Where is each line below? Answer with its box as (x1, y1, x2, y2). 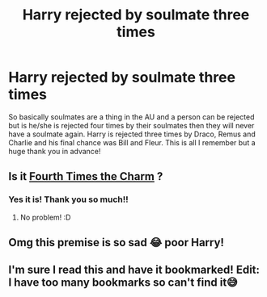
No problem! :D (19, 212, 71, 222)
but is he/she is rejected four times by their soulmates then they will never (8, 120, 255, 130)
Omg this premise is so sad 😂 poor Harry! (8, 236, 225, 249)
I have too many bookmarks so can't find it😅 (8, 276, 239, 290)
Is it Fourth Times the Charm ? (8, 169, 163, 183)
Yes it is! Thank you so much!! (8, 194, 129, 205)
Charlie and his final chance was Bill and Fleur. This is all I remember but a (8, 137, 256, 147)
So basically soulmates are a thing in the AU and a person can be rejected (8, 111, 255, 122)
